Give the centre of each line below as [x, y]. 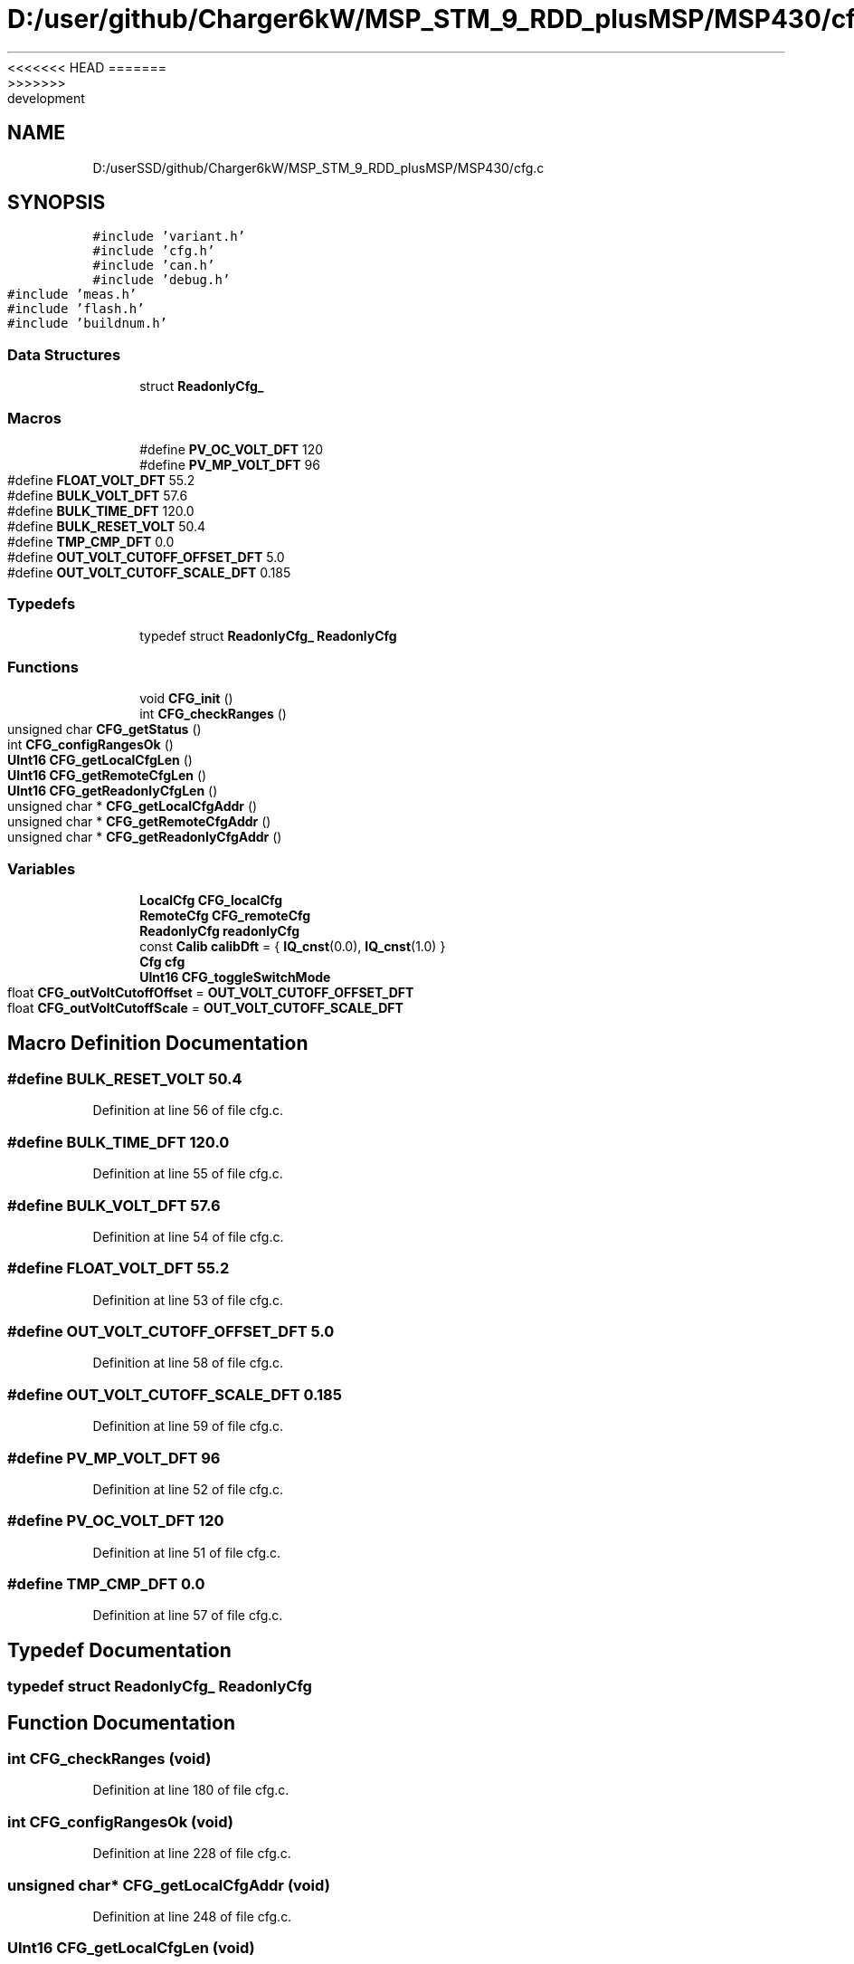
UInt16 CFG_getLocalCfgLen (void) [131, 1948]
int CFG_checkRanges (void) [109, 1759]
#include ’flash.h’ [76, 309]
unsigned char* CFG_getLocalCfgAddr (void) [169, 1885]
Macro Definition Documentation [158, 1043]
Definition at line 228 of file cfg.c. [192, 1854]
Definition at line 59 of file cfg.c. [188, 1426]
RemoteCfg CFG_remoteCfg [225, 916]
